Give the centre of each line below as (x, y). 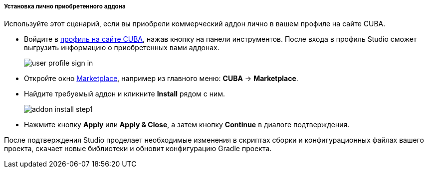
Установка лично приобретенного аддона (65, 6)
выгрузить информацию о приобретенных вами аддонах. (122, 48)
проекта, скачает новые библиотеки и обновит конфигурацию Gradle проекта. (138, 149)
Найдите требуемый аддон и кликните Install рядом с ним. (125, 94)
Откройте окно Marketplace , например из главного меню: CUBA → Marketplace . (161, 79)
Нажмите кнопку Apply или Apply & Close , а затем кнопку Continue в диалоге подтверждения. (187, 125)
